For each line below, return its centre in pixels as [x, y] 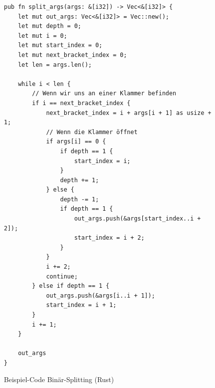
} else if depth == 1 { [71, 286]
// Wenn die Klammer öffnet [92, 132]
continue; [62, 276]
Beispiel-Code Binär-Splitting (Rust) [59, 379]
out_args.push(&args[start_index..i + [137, 219]
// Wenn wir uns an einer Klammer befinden [104, 94]
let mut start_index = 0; [60, 45]
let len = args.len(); [55, 65]
